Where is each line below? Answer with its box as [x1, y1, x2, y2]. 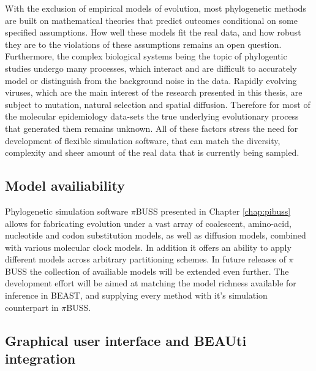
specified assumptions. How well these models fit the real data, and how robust [5, 26, 301, 39]
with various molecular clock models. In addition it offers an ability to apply [5, 240, 292, 253]
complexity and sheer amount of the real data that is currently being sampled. [5, 146, 299, 159]
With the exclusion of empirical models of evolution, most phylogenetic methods [5, 2, 306, 14]
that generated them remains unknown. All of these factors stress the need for [5, 121, 298, 134]
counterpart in [5, 300, 59, 313]
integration [5, 349, 76, 368]
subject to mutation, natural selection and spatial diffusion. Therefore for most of [5, 98, 310, 110]
